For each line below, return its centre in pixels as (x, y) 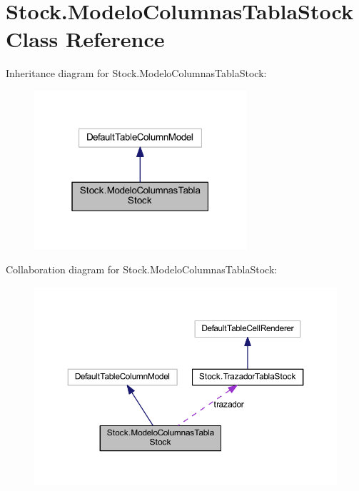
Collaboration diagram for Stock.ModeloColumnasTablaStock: (142, 269)
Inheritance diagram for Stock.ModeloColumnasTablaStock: (136, 73)
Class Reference (85, 39)
